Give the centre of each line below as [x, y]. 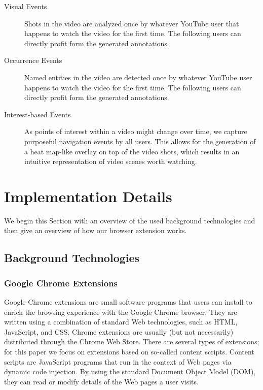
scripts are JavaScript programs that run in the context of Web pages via [118, 361]
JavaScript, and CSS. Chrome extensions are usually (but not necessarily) [119, 331]
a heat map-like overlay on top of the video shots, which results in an [132, 151]
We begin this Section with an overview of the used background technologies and [130, 220]
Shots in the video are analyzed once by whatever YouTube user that [132, 23]
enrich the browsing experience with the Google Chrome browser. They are [121, 312]
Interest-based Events [37, 114]
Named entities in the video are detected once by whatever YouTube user [138, 77]
